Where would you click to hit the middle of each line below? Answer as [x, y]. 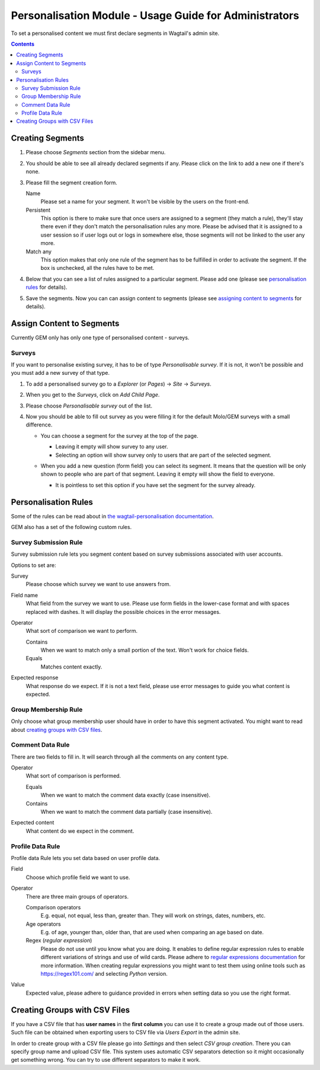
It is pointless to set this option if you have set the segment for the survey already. [156, 485]
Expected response [35, 678]
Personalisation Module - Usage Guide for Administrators [155, 15]
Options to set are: [33, 565]
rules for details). [47, 287]
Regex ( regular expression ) [59, 941]
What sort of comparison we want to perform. [82, 631]
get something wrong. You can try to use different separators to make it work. [106, 1060]
